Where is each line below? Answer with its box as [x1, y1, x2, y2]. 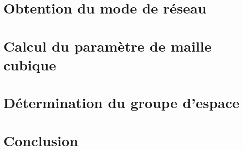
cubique [3, 55, 56, 74]
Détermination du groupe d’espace [3, 93, 240, 112]
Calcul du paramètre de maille [3, 36, 211, 55]
